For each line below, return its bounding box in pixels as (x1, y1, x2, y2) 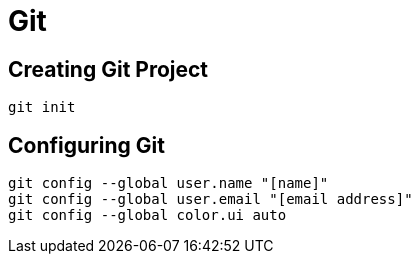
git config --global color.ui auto (8, 207, 287, 224)
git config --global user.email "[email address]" (8, 191, 413, 208)
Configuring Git (8, 132, 165, 158)
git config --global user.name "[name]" (8, 175, 329, 192)
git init (8, 99, 76, 116)
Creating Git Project (8, 56, 209, 82)
